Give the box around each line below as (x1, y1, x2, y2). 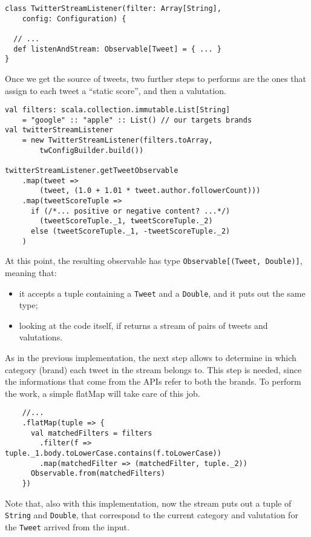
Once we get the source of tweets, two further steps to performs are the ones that (5, 72, 306, 84)
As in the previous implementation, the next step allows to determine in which (5, 351, 296, 363)
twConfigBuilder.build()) (39, 146, 144, 155)
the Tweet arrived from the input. (5, 520, 129, 533)
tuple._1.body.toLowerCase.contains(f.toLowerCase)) (5, 449, 221, 458)
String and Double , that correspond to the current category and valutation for (5, 508, 298, 521)
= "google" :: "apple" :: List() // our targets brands (22, 115, 252, 124)
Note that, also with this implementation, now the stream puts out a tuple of (5, 496, 292, 509)
